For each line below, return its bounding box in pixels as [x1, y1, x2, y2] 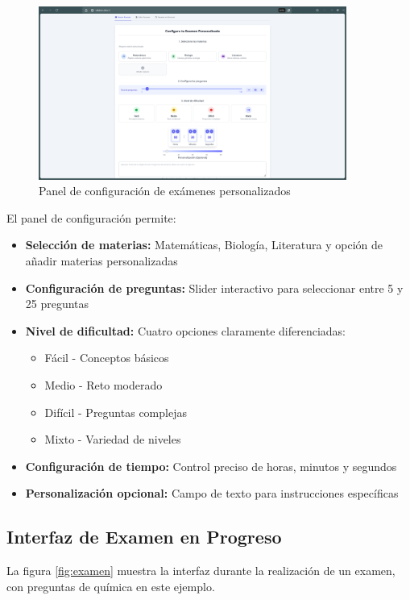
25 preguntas [25, 295, 89, 312]
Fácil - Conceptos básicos [44, 349, 169, 366]
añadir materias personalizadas [25, 252, 178, 269]
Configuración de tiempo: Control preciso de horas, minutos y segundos [25, 457, 397, 474]
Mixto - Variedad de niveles [44, 431, 181, 448]
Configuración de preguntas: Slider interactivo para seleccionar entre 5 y [25, 279, 404, 296]
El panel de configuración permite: [6, 209, 176, 226]
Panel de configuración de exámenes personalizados [39, 182, 291, 199]
